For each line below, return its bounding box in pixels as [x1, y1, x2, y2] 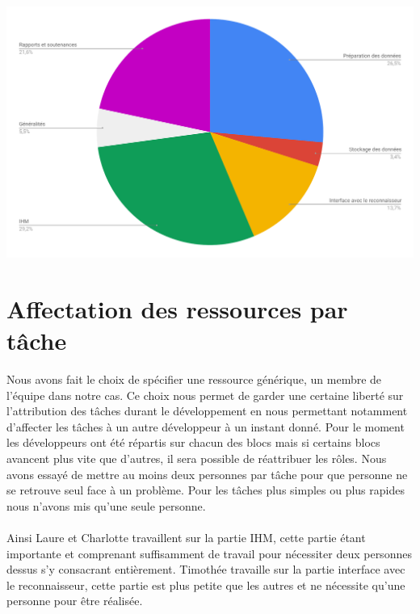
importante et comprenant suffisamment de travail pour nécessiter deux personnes [6, 545, 412, 561]
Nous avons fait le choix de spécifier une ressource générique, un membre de [6, 371, 382, 388]
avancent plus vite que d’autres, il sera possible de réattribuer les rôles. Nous [6, 450, 387, 467]
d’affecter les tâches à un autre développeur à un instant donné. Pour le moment [6, 418, 405, 435]
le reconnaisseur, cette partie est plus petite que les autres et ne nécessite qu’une [6, 576, 405, 593]
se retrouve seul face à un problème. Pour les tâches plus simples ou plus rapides [6, 482, 405, 498]
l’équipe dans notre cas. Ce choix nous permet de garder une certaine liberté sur [6, 386, 404, 403]
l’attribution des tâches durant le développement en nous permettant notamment [6, 402, 408, 419]
